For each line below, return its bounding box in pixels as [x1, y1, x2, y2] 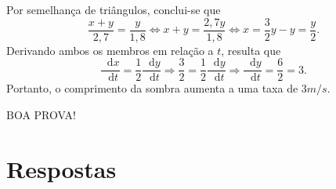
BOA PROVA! [6, 106, 76, 122]
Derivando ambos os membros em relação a [6, 42, 214, 58]
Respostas [6, 152, 117, 184]
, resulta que [221, 42, 281, 58]
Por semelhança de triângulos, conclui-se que [6, 2, 221, 17]
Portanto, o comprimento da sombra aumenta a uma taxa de [6, 80, 298, 96]
